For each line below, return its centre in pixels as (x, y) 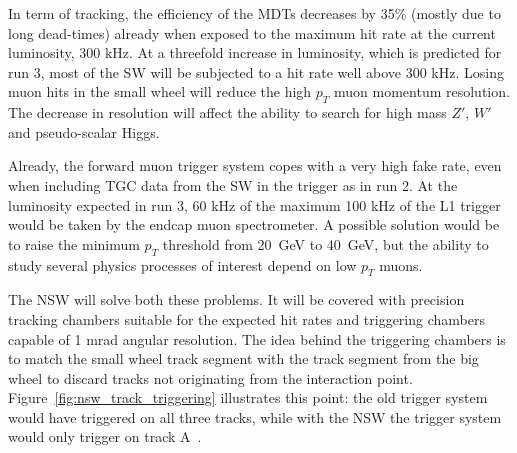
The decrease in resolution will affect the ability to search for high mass (227, 112)
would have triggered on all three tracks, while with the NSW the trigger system (255, 416)
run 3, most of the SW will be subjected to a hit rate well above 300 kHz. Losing (256, 71)
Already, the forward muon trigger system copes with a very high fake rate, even (255, 165)
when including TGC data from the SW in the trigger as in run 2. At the (233, 184)
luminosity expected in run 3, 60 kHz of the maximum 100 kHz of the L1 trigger (254, 204)
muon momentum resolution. (422, 91)
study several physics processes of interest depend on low (182, 264)
